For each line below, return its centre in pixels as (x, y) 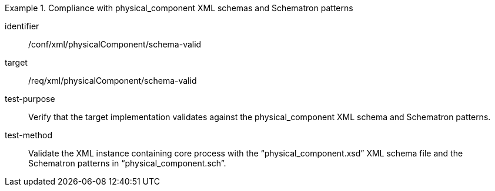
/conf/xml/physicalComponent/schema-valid (115, 44)
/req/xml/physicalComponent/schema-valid (113, 81)
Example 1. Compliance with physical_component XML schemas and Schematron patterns (179, 8)
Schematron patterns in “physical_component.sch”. (127, 163)
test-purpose (30, 99)
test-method (29, 135)
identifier (22, 26)
